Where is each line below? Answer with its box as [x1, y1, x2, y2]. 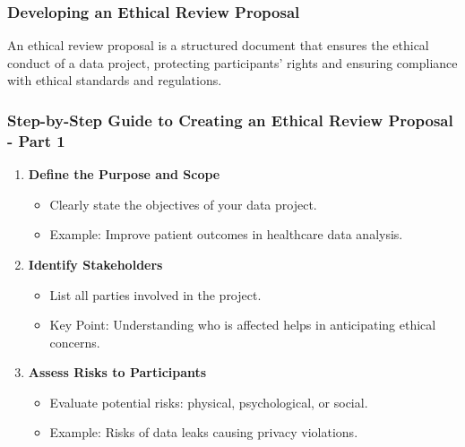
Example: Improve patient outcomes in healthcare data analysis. [49, 225, 403, 244]
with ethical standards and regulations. [7, 71, 222, 90]
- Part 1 [7, 129, 65, 151]
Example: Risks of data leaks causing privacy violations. [49, 423, 358, 442]
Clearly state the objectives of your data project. [49, 194, 317, 213]
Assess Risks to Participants [28, 363, 207, 382]
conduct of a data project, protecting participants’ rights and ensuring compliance [7, 53, 458, 72]
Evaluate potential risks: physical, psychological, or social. [49, 392, 368, 411]
